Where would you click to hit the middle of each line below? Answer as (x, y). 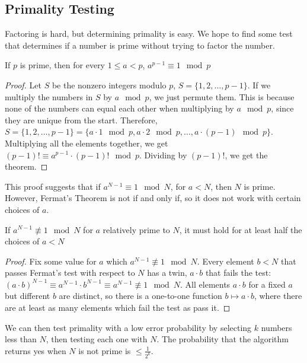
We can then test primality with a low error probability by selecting (128, 327)
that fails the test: (238, 273)
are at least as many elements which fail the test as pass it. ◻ (118, 308)
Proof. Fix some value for (51, 261)
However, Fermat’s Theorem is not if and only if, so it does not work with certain (153, 198)
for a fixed (267, 284)
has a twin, (167, 273)
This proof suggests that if (53, 186)
